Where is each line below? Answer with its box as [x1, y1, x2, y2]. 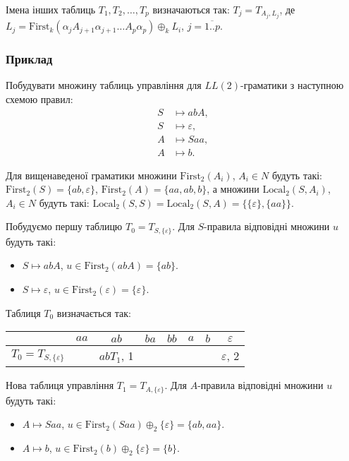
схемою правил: [6, 91, 73, 106]
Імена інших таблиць [6, 2, 96, 16]
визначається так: [56, 305, 131, 320]
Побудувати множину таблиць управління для [6, 78, 202, 92]
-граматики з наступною [240, 78, 344, 92]
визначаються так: [152, 2, 230, 16]
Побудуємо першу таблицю [6, 219, 123, 234]
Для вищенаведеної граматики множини [6, 167, 177, 182]
